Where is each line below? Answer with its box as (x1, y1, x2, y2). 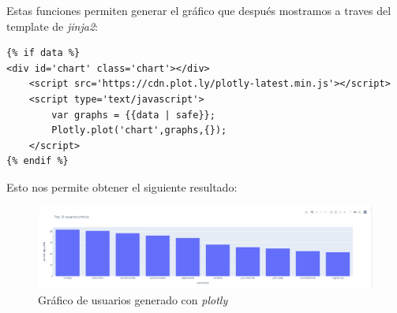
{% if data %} (6, 47, 81, 59)
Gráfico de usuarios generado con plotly (38, 291, 228, 307)
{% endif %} (6, 155, 69, 167)
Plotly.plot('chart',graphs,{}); (51, 125, 227, 136)
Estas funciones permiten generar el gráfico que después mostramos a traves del (6, 2, 391, 18)
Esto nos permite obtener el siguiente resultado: (6, 178, 238, 195)
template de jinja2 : (6, 17, 98, 34)
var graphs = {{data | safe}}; (51, 109, 215, 121)
